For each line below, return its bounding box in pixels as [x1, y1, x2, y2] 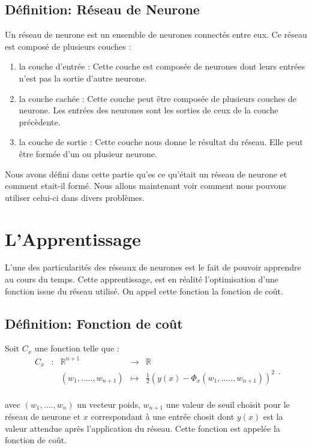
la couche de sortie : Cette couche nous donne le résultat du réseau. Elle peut [19, 136, 303, 148]
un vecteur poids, [77, 398, 140, 410]
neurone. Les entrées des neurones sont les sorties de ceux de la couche [19, 104, 278, 116]
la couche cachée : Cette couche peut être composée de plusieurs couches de [19, 92, 297, 104]
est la [263, 410, 283, 423]
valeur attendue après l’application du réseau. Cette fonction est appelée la [5, 422, 280, 434]
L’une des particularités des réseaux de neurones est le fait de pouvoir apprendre [5, 261, 301, 273]
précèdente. [19, 115, 61, 128]
